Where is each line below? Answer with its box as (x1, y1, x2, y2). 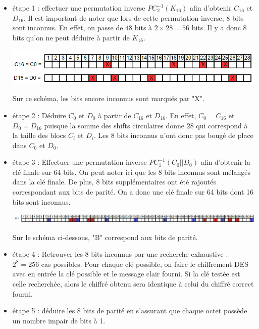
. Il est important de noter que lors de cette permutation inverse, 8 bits (23, 12, 244, 23)
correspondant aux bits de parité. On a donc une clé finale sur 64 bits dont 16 (12, 186, 254, 197)
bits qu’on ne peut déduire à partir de (12, 32, 130, 42)
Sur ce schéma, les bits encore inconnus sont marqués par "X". (12, 93, 204, 104)
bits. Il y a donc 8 (191, 22, 247, 33)
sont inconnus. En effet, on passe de (12, 22, 123, 33)
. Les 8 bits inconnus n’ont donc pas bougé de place (93, 130, 253, 140)
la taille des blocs (12, 130, 66, 140)
